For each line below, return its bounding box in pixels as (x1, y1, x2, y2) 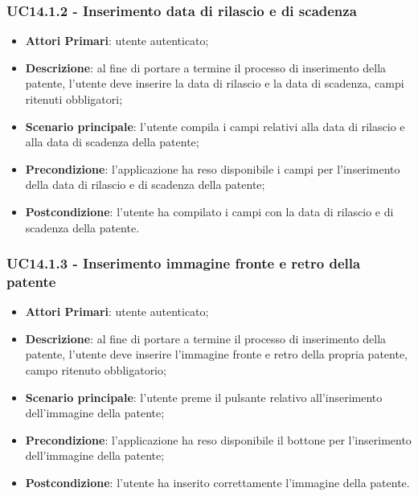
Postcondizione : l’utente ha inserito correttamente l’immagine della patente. (25, 474, 410, 491)
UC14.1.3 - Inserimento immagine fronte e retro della (6, 253, 361, 273)
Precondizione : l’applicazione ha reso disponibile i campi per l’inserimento (25, 160, 400, 177)
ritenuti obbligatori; (25, 91, 123, 107)
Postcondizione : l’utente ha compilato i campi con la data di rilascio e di (25, 203, 394, 219)
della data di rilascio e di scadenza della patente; (25, 176, 265, 193)
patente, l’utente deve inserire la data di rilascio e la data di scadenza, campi (25, 75, 404, 92)
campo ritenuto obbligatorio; (25, 362, 166, 379)
